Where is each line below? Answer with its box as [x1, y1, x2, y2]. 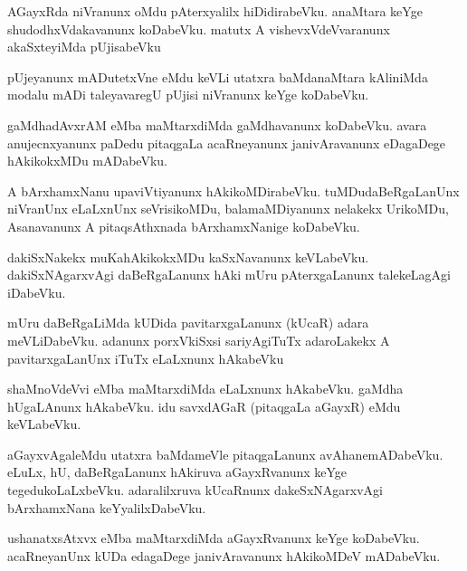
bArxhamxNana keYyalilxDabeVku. [7, 498, 206, 517]
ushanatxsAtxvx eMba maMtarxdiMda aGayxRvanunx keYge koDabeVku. [7, 528, 420, 547]
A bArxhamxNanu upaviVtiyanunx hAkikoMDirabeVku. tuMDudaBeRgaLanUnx [7, 181, 460, 200]
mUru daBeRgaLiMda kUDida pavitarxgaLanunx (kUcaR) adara [7, 313, 369, 332]
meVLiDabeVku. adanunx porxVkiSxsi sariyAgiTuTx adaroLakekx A [7, 330, 390, 349]
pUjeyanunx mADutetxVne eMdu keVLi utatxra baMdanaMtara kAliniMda [7, 67, 428, 86]
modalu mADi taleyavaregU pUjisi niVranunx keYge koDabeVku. [7, 85, 369, 104]
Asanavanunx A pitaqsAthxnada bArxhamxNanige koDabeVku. [7, 216, 360, 235]
